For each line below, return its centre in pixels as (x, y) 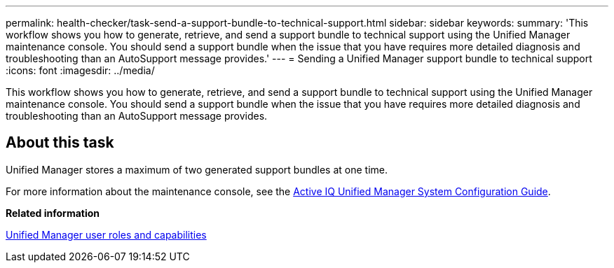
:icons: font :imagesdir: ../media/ (80, 70)
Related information (53, 213)
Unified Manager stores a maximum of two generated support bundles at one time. (197, 169)
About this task (60, 143)
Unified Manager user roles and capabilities (106, 234)
